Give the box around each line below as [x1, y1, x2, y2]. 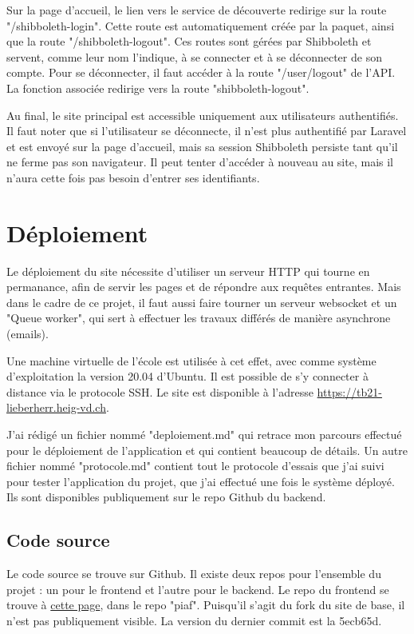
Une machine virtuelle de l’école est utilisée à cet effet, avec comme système [6, 352, 377, 369]
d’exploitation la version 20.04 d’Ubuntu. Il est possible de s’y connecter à [6, 368, 369, 385]
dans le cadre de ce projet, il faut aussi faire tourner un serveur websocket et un [6, 293, 397, 310]
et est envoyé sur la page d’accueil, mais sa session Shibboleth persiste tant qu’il [6, 138, 398, 154]
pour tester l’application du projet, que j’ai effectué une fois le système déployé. [6, 473, 395, 489]
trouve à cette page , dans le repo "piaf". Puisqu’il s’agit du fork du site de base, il [6, 596, 405, 613]
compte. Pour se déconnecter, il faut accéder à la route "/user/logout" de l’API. [6, 64, 396, 81]
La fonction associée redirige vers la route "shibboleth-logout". [6, 79, 310, 96]
